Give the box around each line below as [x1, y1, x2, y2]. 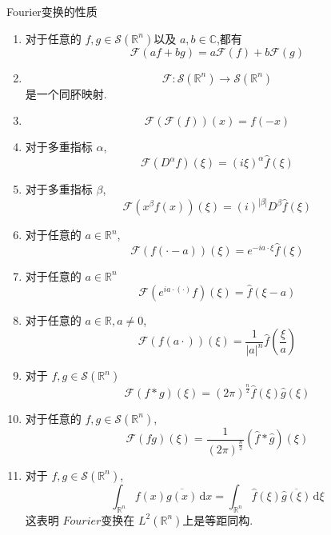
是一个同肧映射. [25, 85, 107, 102]
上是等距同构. [182, 511, 253, 528]
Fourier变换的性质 [6, 3, 98, 19]
